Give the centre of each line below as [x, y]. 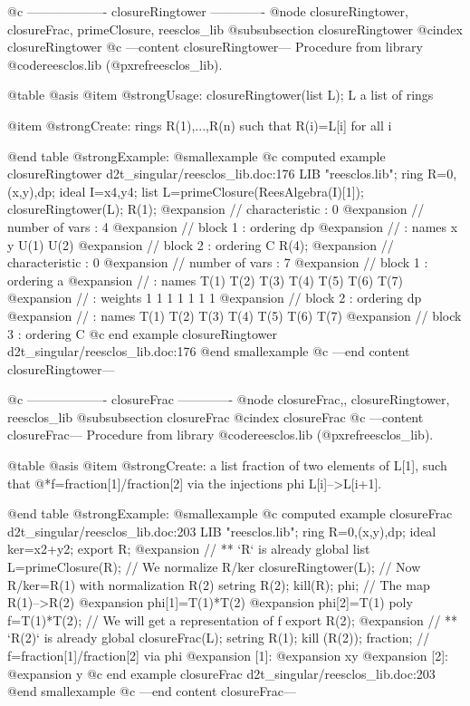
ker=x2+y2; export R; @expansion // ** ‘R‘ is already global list [189, 549]
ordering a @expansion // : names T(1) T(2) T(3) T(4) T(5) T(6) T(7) [205, 280]
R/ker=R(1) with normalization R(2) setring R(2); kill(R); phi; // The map [219, 584]
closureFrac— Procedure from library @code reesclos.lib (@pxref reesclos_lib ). [221, 435]
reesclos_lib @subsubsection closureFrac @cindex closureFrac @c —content [216, 416]
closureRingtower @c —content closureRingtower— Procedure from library [215, 47]
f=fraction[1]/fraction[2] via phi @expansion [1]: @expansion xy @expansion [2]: [228, 655]
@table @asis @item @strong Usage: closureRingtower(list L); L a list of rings [221, 95]
